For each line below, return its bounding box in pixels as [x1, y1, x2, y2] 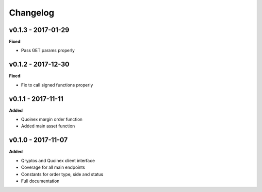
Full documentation [21, 178, 60, 184]
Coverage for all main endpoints [21, 164, 85, 170]
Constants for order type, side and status [21, 171, 104, 177]
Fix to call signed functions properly [21, 82, 93, 87]
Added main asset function [21, 123, 75, 129]
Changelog [9, 7, 54, 18]
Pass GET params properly [21, 48, 75, 53]
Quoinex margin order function [21, 117, 82, 122]
